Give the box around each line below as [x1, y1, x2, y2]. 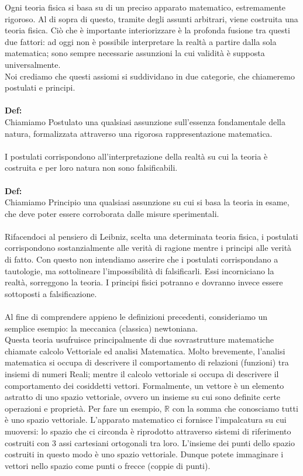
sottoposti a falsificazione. [5, 287, 97, 299]
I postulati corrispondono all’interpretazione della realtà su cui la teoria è [5, 150, 268, 162]
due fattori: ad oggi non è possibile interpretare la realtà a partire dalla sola [5, 35, 277, 47]
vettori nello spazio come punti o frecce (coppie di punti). [5, 459, 211, 471]
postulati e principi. [5, 81, 75, 94]
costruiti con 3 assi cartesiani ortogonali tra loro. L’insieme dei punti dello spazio [5, 436, 295, 449]
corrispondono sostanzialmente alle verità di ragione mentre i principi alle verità [5, 242, 292, 254]
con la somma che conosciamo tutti [172, 402, 298, 414]
